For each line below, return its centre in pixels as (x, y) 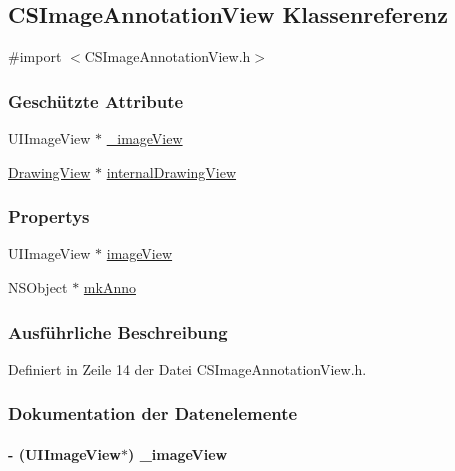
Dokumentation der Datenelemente (153, 413)
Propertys (49, 216)
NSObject (38, 287)
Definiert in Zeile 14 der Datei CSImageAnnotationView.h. (187, 368)
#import (35, 56)
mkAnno (109, 287)
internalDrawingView (171, 171)
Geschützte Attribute (96, 100)
